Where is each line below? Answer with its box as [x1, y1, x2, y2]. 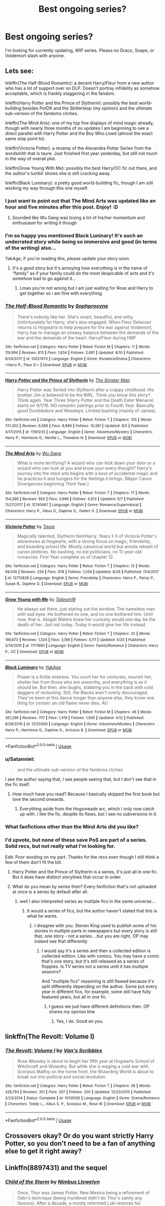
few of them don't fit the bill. [5, 859, 62, 865]
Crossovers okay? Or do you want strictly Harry [5, 1131, 154, 1140]
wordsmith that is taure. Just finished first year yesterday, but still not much [5, 150, 158, 156]
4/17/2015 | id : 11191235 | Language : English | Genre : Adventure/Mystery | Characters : [5, 429, 153, 434]
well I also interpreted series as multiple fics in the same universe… [19, 898, 156, 904]
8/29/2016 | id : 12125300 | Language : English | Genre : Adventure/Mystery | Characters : [5, 722, 156, 726]
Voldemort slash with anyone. [5, 53, 65, 59]
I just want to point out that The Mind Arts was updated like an [5, 197, 156, 204]
